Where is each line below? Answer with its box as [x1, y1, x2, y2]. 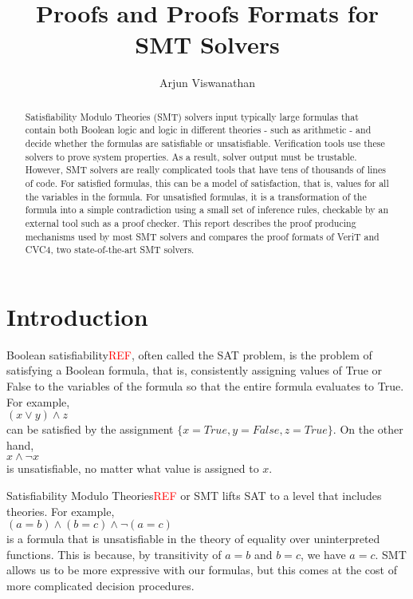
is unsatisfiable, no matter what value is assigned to [6, 460, 259, 477]
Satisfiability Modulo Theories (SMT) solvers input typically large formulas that [25, 109, 359, 123]
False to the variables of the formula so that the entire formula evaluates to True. [6, 378, 404, 395]
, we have [300, 545, 346, 562]
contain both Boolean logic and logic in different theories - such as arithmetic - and [25, 123, 372, 137]
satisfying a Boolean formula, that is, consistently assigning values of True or [6, 362, 383, 379]
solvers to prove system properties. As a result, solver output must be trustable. [25, 149, 357, 163]
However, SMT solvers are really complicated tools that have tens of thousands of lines [25, 163, 386, 177]
